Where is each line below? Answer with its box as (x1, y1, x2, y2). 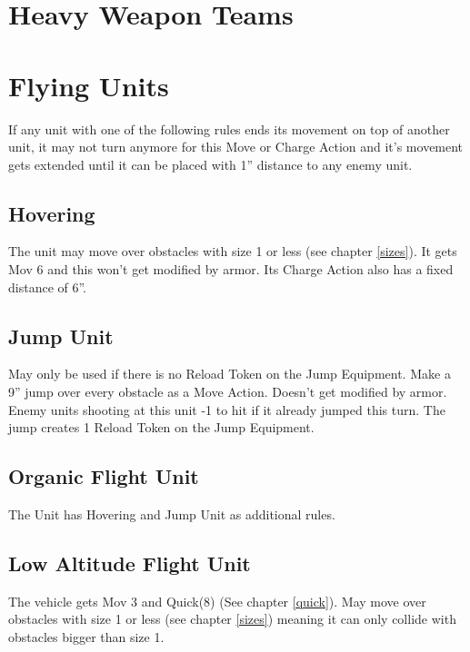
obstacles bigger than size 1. (8, 627, 165, 647)
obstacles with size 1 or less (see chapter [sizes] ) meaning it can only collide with (8, 609, 456, 628)
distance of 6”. (8, 277, 87, 296)
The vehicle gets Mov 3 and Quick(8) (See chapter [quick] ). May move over (8, 591, 426, 610)
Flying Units (8, 66, 169, 104)
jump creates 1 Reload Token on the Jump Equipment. (8, 418, 315, 437)
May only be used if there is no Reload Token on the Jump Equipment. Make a (8, 364, 451, 383)
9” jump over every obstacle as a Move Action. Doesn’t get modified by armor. (8, 382, 447, 401)
